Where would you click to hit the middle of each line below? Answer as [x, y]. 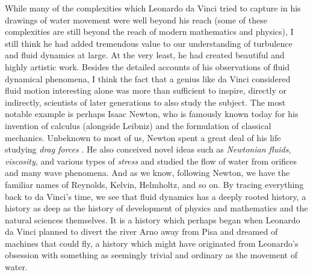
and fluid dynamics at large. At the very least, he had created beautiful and [145, 55]
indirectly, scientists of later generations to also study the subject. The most [145, 102]
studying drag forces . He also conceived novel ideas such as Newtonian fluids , [148, 149]
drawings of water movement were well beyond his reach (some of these [136, 20]
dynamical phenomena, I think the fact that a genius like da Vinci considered [148, 78]
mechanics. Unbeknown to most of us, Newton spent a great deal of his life [143, 137]
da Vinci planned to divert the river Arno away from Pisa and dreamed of [141, 231]
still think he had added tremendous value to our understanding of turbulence [149, 43]
